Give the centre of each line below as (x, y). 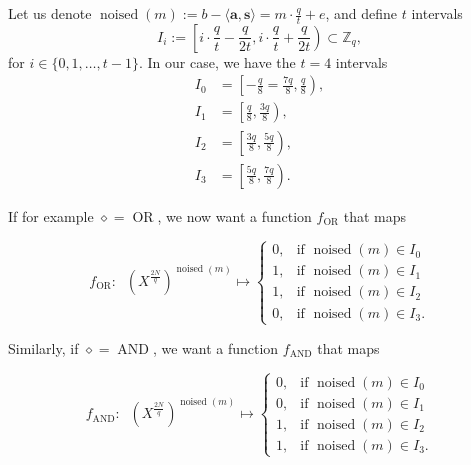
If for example (51, 215)
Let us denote (50, 13)
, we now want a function (234, 215)
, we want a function (215, 347)
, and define (361, 13)
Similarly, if (43, 347)
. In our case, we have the (217, 61)
